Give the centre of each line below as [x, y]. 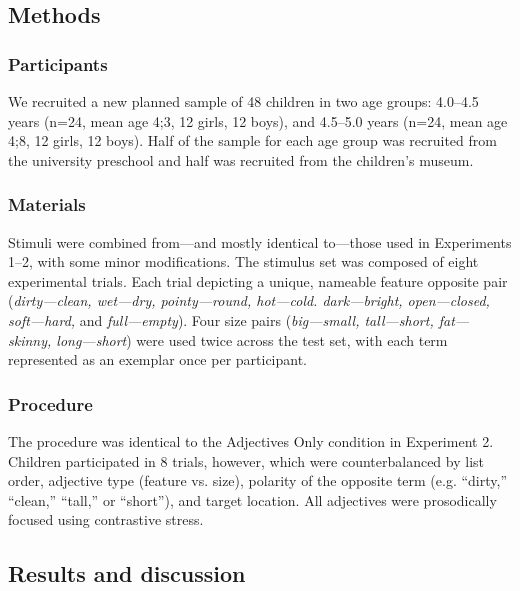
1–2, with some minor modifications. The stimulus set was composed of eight [243, 261]
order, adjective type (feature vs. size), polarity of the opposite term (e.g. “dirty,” [258, 480]
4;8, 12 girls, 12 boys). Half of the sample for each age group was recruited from [252, 140]
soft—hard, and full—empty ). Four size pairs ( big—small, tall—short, [221, 319]
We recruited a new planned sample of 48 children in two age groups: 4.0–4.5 [243, 101]
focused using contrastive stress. [106, 519]
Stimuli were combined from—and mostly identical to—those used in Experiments [260, 241]
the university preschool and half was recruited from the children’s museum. [241, 159]
